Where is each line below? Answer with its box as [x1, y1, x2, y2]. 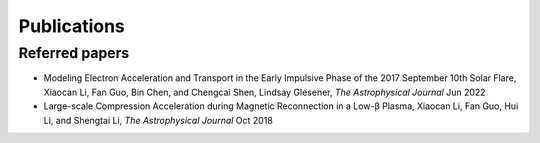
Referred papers [18, 44, 130, 62]
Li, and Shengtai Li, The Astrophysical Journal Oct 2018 [43, 114, 274, 126]
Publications [18, 15, 125, 37]
